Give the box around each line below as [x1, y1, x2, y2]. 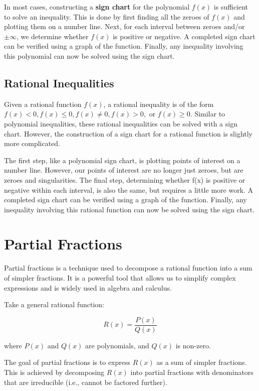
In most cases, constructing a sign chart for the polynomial [4, 2, 190, 12]
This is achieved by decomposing [4, 367, 105, 377]
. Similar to [190, 108, 225, 119]
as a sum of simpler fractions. [156, 357, 247, 367]
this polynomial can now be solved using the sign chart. [4, 50, 175, 61]
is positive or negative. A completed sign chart [113, 31, 255, 41]
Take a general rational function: [4, 299, 104, 310]
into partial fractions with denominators [130, 367, 253, 377]
